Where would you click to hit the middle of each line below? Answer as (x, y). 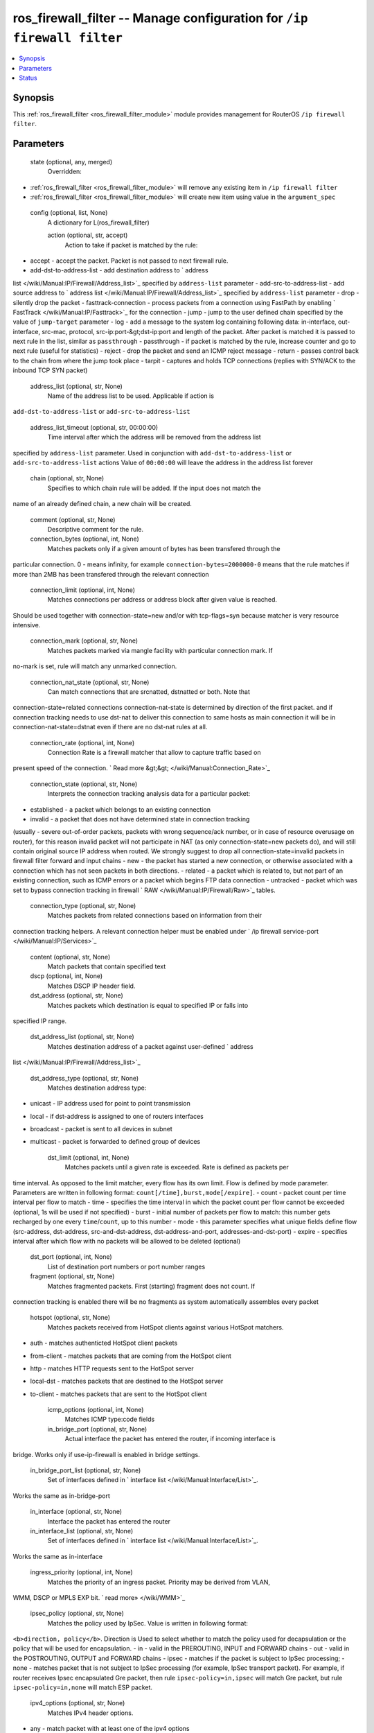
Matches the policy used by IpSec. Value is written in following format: (148, 1623)
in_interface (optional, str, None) (76, 1512)
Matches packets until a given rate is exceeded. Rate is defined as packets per (177, 1167)
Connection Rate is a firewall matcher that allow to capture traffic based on (154, 752)
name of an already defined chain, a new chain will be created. (102, 504)
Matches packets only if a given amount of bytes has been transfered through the (164, 548)
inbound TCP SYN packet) (50, 370)
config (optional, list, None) (69, 213)
